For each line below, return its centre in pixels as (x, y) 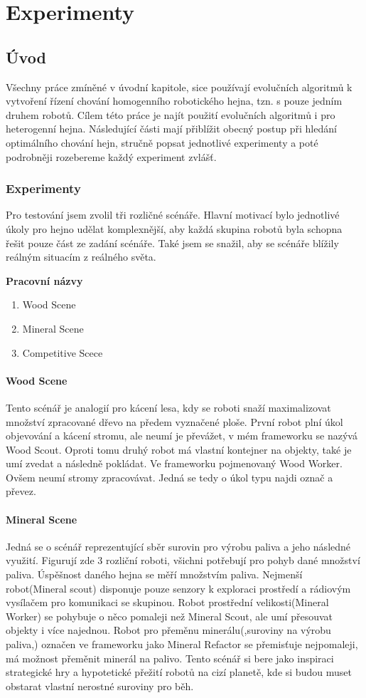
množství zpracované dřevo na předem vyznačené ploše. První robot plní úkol (174, 421)
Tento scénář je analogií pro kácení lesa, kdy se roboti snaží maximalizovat (168, 407)
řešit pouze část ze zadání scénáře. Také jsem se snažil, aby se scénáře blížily (172, 243)
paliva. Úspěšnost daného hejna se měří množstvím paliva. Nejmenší (154, 574)
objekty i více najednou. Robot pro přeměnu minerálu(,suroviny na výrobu (168, 630)
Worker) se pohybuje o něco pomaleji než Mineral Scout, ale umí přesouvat (169, 616)
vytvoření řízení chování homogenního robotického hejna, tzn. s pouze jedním (174, 101)
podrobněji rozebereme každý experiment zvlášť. (111, 156)
